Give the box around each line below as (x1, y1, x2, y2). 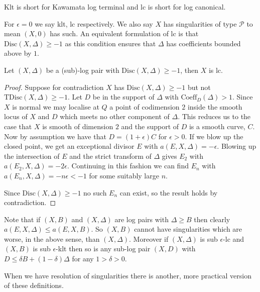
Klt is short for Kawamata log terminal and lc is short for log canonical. (4, 2, 226, 12)
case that (4, 121, 32, 131)
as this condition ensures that (65, 38, 156, 48)
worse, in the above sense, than (4, 233, 100, 244)
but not (187, 81, 211, 92)
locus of (4, 111, 28, 122)
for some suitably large (89, 170, 159, 180)
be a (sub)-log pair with (46, 64, 119, 75)
